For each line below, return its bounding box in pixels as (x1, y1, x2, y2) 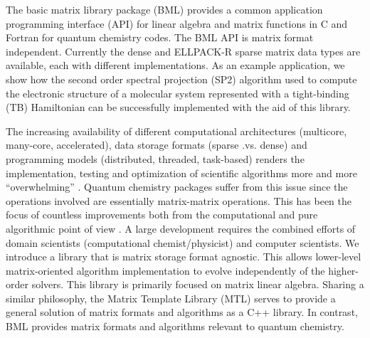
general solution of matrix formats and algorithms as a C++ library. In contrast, (6, 305, 358, 319)
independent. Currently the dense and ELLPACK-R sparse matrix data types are (6, 43, 361, 58)
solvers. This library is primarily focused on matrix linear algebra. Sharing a (31, 277, 364, 292)
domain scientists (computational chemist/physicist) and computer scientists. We (6, 235, 359, 250)
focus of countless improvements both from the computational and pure (6, 207, 318, 222)
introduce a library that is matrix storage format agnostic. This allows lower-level (6, 249, 361, 264)
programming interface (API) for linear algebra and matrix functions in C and (6, 16, 348, 31)
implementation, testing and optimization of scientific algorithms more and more (6, 165, 357, 180)
